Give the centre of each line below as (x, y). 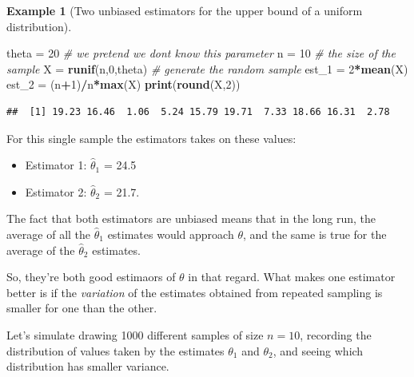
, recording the (336, 334)
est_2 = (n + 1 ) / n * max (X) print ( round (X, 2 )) (123, 84)
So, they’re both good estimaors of (91, 277)
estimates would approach (171, 234)
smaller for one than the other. (82, 308)
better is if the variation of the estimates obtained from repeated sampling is (195, 292)
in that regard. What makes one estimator (292, 277)
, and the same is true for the (314, 234)
